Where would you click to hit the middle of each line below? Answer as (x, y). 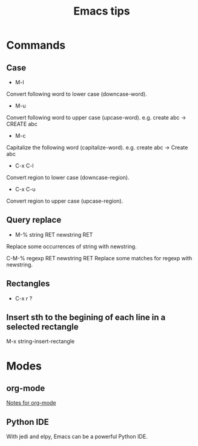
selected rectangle (42, 327)
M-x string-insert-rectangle (40, 342)
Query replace (34, 220)
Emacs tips (102, 11)
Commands (36, 45)
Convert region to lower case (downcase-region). (68, 177)
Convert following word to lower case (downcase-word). (77, 94)
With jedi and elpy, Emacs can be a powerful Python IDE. (77, 437)
